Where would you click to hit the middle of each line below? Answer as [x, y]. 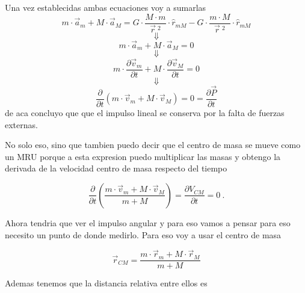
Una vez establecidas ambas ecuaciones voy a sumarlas [106, 7]
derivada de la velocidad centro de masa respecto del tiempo [116, 168]
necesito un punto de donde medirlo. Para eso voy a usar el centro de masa [143, 234]
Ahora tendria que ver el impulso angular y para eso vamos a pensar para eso [148, 222]
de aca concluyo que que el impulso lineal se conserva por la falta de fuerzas [145, 112]
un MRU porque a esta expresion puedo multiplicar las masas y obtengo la [143, 156]
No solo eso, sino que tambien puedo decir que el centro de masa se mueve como [153, 145]
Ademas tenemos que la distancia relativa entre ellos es [106, 283]
